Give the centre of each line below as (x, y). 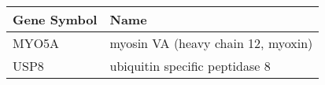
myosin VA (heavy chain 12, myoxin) (211, 43)
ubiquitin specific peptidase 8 (190, 66)
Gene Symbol (55, 19)
